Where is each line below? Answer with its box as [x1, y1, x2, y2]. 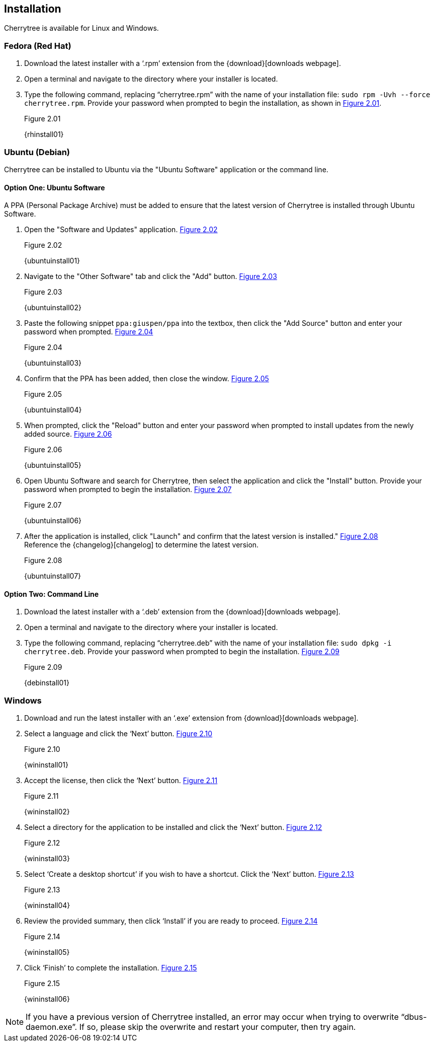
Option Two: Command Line [4, 589, 99, 598]
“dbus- [401, 1012, 427, 1022]
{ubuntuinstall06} [24, 516, 82, 525]
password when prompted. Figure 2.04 [24, 327, 153, 336]
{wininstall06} [24, 995, 70, 1004]
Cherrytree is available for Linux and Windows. [4, 24, 159, 33]
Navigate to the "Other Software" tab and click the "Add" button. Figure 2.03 [24, 272, 277, 281]
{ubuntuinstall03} [24, 359, 82, 368]
